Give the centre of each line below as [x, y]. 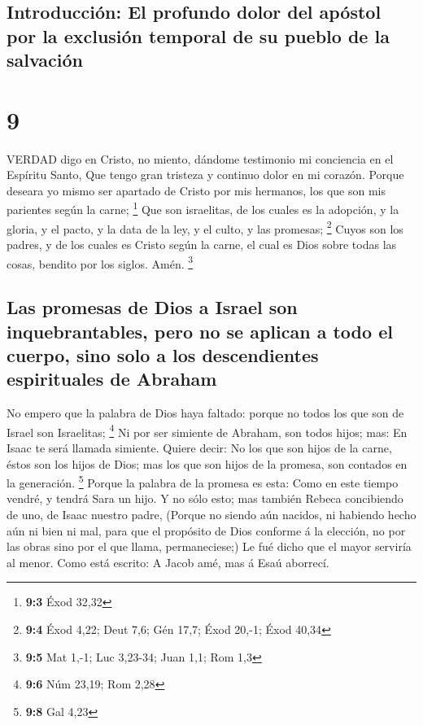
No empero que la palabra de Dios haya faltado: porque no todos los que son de [205, 413]
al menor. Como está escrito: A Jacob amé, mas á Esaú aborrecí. [168, 562]
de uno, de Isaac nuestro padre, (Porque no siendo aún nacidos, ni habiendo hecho [211, 515]
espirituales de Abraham [112, 379]
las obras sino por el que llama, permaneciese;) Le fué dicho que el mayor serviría [209, 546]
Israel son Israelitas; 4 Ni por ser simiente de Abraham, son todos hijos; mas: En [207, 430]
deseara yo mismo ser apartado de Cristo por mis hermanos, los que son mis [196, 190]
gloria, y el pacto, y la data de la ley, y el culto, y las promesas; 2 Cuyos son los [205, 227]
